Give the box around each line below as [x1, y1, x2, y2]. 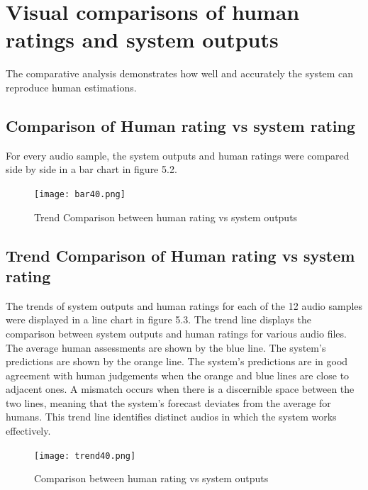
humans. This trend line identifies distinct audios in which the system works [6, 409, 337, 424]
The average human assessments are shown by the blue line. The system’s [6, 340, 326, 355]
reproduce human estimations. [6, 79, 137, 94]
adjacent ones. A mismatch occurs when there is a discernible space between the [6, 382, 355, 396]
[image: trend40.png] [34, 450, 136, 461]
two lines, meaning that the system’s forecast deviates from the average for [6, 395, 331, 410]
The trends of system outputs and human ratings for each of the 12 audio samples [6, 298, 363, 313]
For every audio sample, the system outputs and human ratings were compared [6, 147, 350, 162]
